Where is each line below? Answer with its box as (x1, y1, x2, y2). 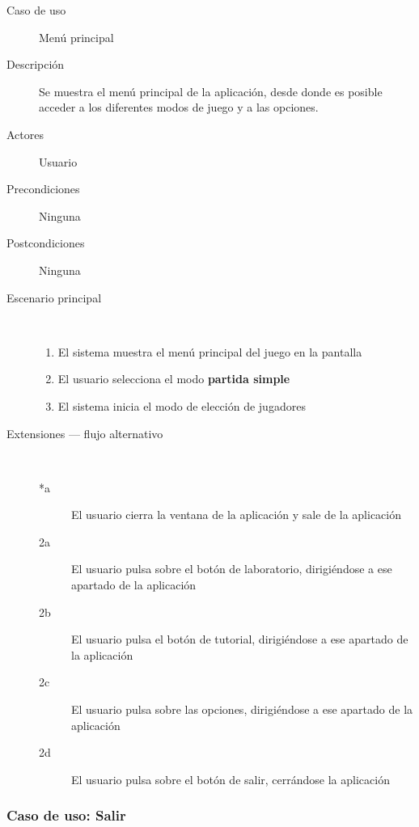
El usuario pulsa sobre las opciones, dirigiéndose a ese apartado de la (71, 701, 413, 718)
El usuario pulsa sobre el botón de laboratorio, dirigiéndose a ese (71, 560, 392, 577)
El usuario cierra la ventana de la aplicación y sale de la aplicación (71, 506, 402, 523)
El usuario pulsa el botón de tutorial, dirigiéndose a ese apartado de (71, 631, 408, 648)
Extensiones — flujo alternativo (6, 424, 163, 441)
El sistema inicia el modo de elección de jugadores (57, 397, 306, 414)
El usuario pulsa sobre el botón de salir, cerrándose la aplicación (71, 770, 390, 787)
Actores (6, 125, 44, 142)
